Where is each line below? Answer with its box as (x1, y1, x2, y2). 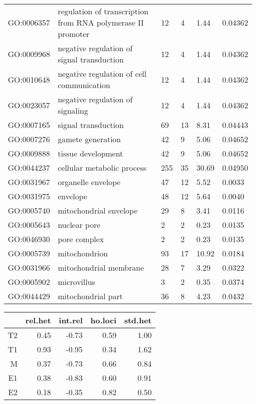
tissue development (58, 148, 123, 159)
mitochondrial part (58, 290, 123, 302)
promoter (58, 28, 90, 39)
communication (58, 79, 110, 91)
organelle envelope (58, 176, 121, 187)
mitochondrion (58, 248, 108, 259)
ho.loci (90, 314, 117, 326)
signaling (58, 105, 88, 116)
